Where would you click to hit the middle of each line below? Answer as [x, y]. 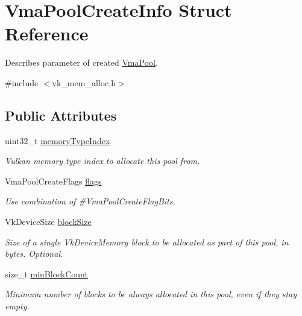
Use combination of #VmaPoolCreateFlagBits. [90, 201]
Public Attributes [61, 115]
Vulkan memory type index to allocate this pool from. [102, 161]
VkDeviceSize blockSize [48, 222]
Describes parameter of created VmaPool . [81, 62]
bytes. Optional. [34, 254]
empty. [17, 306]
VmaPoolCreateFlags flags [53, 181]
